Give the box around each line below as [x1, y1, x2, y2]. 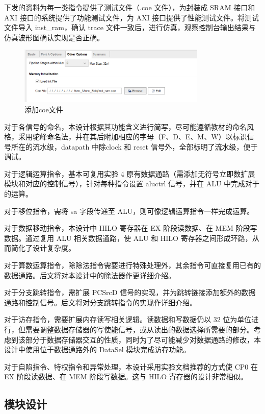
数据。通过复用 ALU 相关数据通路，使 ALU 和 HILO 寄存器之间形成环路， [4, 232, 252, 243]
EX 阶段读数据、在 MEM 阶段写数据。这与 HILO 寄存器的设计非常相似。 [4, 371, 248, 382]
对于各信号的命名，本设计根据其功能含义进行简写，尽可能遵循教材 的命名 [4, 121, 247, 132]
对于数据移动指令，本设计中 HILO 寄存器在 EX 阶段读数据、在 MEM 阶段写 [4, 223, 257, 233]
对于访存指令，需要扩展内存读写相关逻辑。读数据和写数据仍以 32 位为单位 [4, 314, 252, 325]
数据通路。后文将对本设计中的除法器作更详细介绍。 [4, 270, 175, 280]
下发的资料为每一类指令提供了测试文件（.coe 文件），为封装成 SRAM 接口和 [4, 2, 255, 12]
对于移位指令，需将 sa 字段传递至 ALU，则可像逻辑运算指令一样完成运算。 [4, 205, 254, 216]
